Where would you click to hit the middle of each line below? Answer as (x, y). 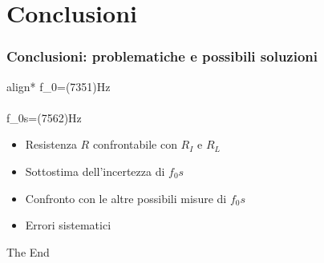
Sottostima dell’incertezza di (95, 171)
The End (28, 251)
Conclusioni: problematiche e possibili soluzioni (162, 56)
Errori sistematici (68, 225)
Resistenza (51, 144)
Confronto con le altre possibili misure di (126, 198)
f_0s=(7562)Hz (44, 117)
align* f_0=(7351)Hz (59, 86)
